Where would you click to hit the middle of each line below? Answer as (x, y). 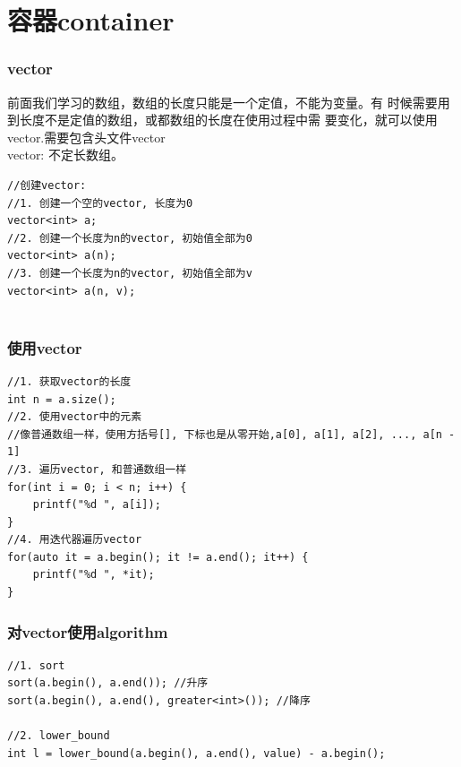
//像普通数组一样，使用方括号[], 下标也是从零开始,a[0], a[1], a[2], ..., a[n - (231, 434)
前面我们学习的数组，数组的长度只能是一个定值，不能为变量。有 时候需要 (222, 102)
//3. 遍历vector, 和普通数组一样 (97, 469)
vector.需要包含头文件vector (86, 137)
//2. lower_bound (59, 736)
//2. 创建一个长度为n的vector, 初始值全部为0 (130, 238)
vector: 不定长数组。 (65, 155)
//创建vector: (47, 185)
